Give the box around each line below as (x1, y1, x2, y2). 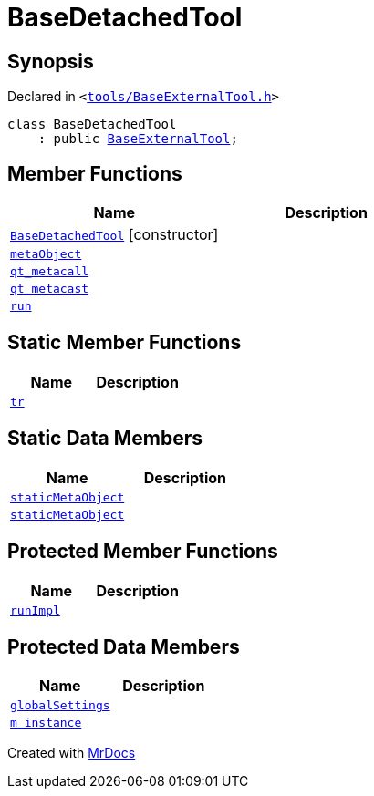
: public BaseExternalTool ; (37, 131, 238, 147)
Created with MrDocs (7, 745, 136, 761)
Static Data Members (7, 427, 203, 450)
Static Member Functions (7, 331, 242, 355)
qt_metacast (10, 282, 89, 296)
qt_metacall (10, 264, 89, 279)
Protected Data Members (7, 635, 240, 658)
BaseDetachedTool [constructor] (10, 225, 219, 244)
